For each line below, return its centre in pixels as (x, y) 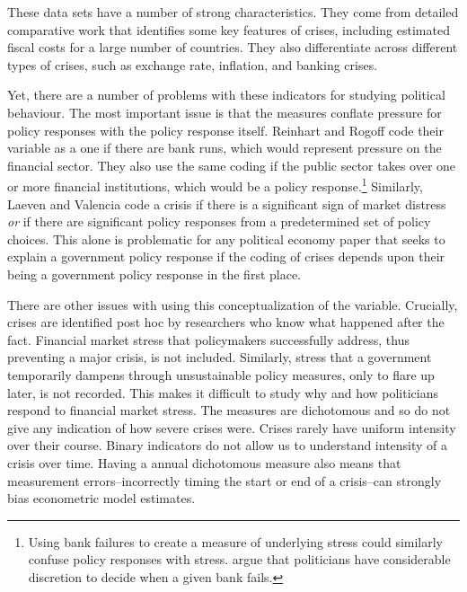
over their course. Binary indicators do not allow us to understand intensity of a (228, 445)
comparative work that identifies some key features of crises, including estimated (229, 29)
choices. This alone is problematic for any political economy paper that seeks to (226, 239)
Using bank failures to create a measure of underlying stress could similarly (236, 541)
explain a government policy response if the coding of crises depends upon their (226, 256)
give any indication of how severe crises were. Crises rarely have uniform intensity (232, 427)
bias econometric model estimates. (101, 498)
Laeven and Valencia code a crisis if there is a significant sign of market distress (227, 203)
